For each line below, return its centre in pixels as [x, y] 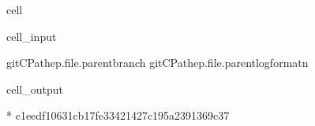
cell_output [35, 89]
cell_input [32, 36]
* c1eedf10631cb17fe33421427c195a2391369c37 [118, 115]
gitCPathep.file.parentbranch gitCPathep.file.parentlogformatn [157, 63]
